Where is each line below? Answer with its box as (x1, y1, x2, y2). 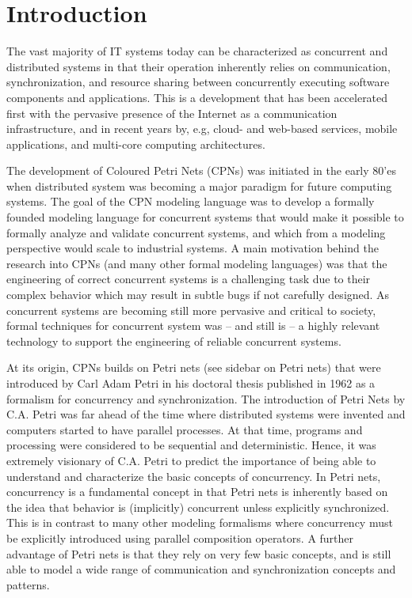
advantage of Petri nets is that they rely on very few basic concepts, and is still (6, 545, 391, 562)
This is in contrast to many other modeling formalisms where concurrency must (6, 514, 393, 531)
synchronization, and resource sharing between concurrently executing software (6, 74, 390, 90)
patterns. (6, 576, 50, 592)
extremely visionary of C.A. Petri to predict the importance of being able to (6, 452, 376, 468)
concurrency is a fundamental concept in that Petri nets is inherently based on (6, 483, 388, 500)
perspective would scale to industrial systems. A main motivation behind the (6, 240, 379, 256)
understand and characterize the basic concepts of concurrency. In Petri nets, (6, 467, 381, 484)
